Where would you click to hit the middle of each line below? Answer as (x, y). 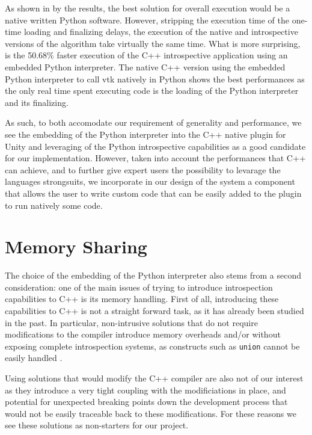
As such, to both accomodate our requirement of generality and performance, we (153, 122)
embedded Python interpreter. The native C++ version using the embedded (145, 66)
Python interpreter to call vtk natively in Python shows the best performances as (155, 79)
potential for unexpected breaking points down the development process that (146, 402)
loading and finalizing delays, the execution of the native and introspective (161, 32)
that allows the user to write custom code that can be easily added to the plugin (153, 193)
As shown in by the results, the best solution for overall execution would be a (148, 8)
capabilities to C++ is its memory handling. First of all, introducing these (142, 299)
